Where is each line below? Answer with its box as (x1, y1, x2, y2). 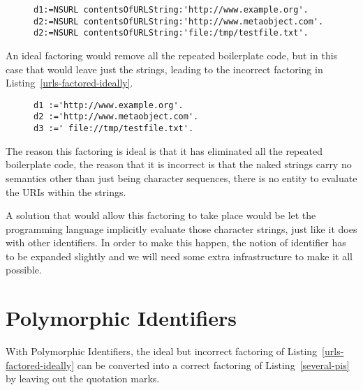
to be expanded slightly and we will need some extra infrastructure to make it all (6, 248, 353, 263)
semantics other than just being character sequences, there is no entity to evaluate (6, 170, 357, 185)
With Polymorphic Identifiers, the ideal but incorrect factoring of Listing (6, 344, 318, 359)
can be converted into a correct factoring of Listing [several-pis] (77, 357, 350, 372)
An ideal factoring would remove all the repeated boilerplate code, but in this (6, 47, 338, 62)
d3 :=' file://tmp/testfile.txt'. (34, 123, 194, 134)
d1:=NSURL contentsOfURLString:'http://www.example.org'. (34, 5, 309, 15)
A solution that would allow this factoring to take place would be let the (6, 208, 316, 223)
